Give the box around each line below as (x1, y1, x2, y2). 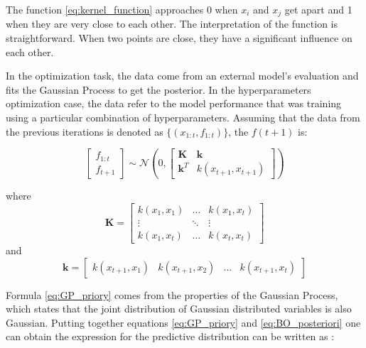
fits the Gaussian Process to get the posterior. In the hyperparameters (6, 82, 311, 97)
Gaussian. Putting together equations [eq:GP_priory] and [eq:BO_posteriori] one (6, 315, 361, 330)
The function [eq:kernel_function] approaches (6, 2, 204, 16)
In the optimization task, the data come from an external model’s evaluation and (6, 68, 359, 83)
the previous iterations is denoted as (6, 124, 163, 138)
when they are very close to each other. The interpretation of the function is (6, 16, 338, 31)
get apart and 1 (284, 2, 352, 16)
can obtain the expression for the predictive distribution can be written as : (6, 329, 335, 344)
